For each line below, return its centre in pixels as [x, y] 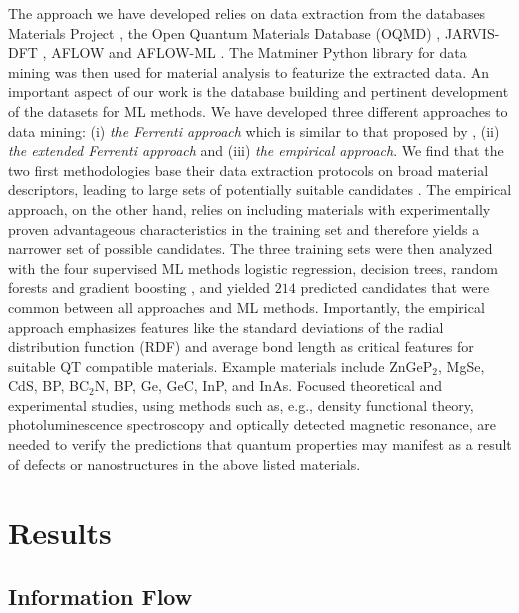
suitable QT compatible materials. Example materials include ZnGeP [220, 365]
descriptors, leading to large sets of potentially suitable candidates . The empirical [260, 189]
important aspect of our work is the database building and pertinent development [258, 91]
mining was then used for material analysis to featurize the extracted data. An [249, 71]
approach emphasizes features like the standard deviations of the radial [226, 326]
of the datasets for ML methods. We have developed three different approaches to [258, 110]
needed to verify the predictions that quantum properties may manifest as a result [260, 444]
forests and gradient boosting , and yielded [139, 287]
